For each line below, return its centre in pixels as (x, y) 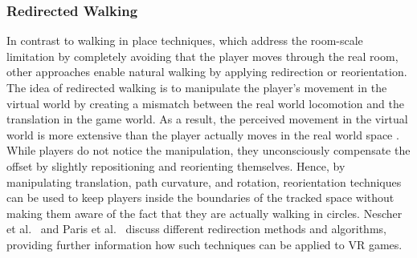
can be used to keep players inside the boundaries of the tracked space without (200, 198)
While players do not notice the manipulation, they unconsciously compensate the (208, 150)
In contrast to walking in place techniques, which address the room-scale (185, 40)
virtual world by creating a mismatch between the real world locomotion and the (205, 103)
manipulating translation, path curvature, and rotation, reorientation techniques (204, 181)
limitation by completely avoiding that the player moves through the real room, (202, 56)
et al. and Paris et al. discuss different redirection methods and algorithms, (196, 229)
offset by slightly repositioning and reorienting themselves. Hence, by (176, 165)
